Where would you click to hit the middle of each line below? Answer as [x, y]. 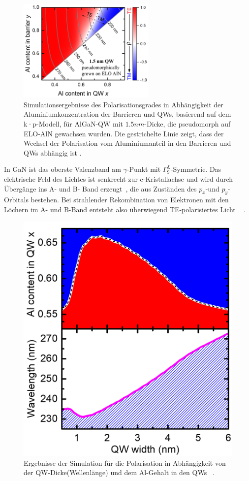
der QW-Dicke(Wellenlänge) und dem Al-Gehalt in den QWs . [119, 472]
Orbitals [16, 200]
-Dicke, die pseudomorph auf [187, 124]
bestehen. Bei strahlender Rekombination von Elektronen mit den [130, 200]
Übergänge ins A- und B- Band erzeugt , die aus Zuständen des [100, 188]
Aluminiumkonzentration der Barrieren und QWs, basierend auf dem [127, 114]
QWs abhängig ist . [53, 152]
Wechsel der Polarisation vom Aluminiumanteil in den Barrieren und [127, 143]
